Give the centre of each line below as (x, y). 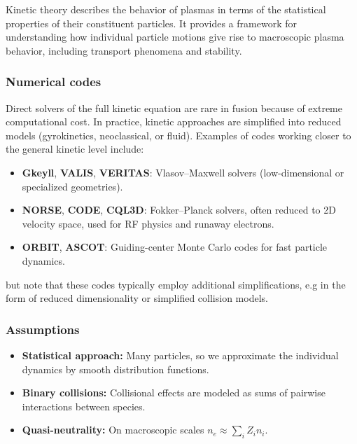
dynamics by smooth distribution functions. (115, 369)
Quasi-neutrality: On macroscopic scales (113, 430)
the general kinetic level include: (75, 149)
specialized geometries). (72, 186)
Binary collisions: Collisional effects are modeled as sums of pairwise (174, 393)
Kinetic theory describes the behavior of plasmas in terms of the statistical (166, 9)
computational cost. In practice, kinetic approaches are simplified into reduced (174, 122)
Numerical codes (54, 82)
